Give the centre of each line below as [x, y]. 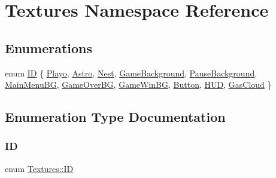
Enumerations [49, 47]
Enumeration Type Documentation [115, 117]
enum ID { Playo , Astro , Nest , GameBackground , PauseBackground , [131, 73]
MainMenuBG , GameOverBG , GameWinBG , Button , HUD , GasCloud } [138, 85]
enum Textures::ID [39, 168]
